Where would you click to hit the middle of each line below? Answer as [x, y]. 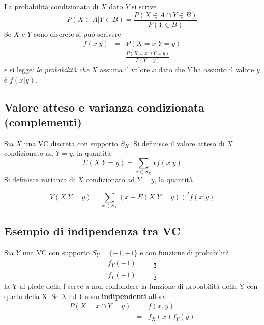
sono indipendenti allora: [127, 296]
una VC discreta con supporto [71, 143]
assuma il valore [125, 69]
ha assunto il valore [224, 69]
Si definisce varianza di [40, 179]
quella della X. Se [32, 296]
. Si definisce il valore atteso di [177, 143]
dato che [172, 69]
